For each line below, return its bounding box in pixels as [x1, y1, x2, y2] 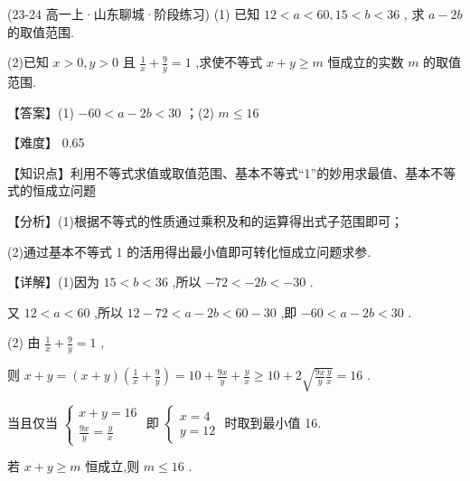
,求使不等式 [195, 52, 263, 71]
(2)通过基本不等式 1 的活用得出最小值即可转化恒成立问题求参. [7, 241, 371, 260]
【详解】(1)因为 [7, 272, 99, 291]
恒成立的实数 [327, 52, 404, 71]
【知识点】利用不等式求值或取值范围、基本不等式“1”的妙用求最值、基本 [7, 163, 431, 182]
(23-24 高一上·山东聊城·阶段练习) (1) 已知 [7, 5, 260, 23]
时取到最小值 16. [224, 413, 322, 432]
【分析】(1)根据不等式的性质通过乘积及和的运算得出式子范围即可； [7, 211, 403, 230]
